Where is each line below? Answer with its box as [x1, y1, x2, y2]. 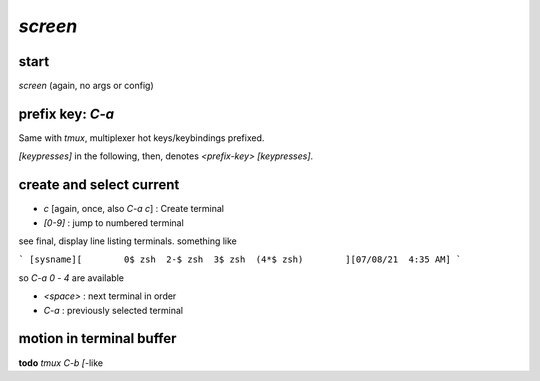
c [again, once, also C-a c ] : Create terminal [43, 203, 225, 215]
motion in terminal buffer [18, 330, 177, 347]
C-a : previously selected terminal [43, 304, 184, 316]
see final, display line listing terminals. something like [18, 235, 237, 247]
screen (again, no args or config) [18, 80, 154, 92]
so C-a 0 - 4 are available [18, 271, 125, 284]
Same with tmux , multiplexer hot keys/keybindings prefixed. [18, 131, 265, 144]
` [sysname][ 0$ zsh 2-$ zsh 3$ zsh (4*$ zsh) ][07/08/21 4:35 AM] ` [18, 254, 462, 265]
